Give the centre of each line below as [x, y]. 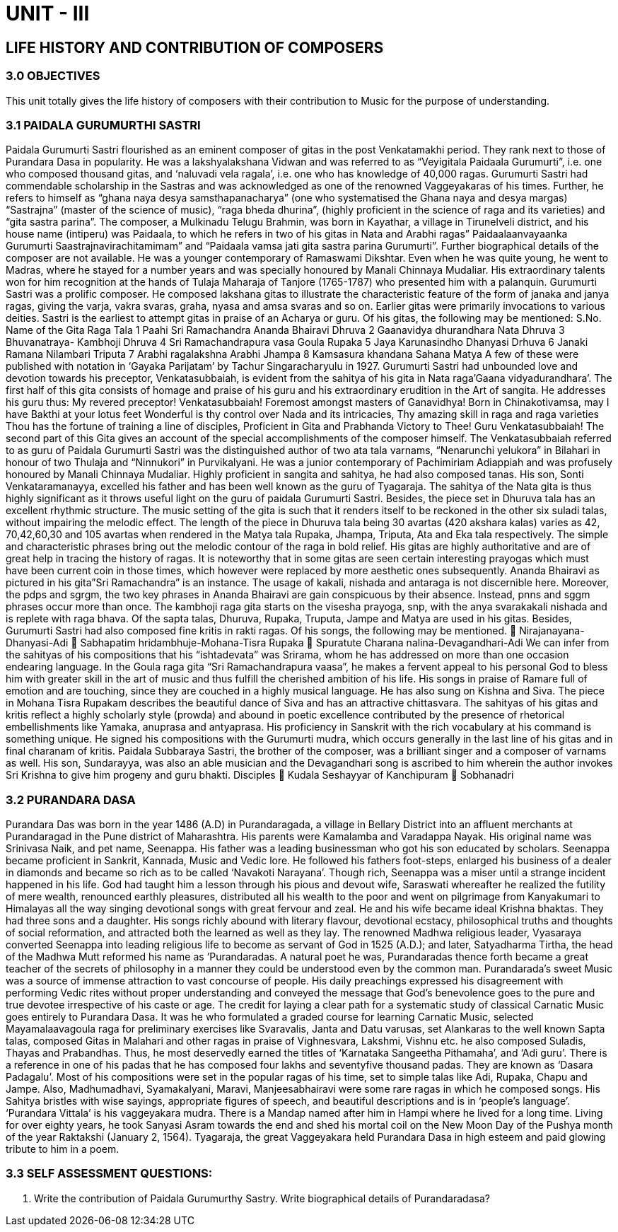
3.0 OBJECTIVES [53, 76]
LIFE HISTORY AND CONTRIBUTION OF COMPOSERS [195, 47]
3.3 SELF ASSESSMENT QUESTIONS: [109, 1174]
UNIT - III [48, 13]
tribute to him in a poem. [63, 1149]
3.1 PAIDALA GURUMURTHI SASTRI [103, 125]
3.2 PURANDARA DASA [71, 800]
